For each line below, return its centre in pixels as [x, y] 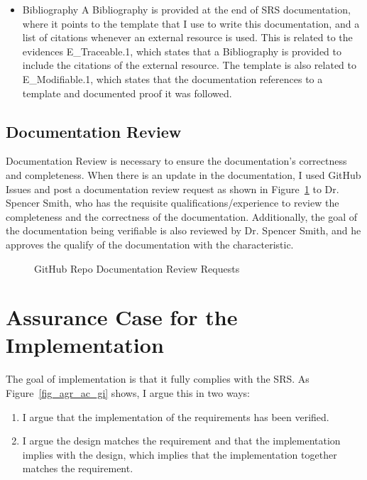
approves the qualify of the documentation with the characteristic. [150, 244]
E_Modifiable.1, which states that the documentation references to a [172, 78]
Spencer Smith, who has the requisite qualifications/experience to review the [172, 203]
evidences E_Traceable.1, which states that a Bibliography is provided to [182, 51]
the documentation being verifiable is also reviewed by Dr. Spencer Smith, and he [183, 230]
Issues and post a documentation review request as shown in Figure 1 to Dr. [172, 189]
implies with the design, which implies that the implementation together [180, 454]
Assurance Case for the [122, 317]
